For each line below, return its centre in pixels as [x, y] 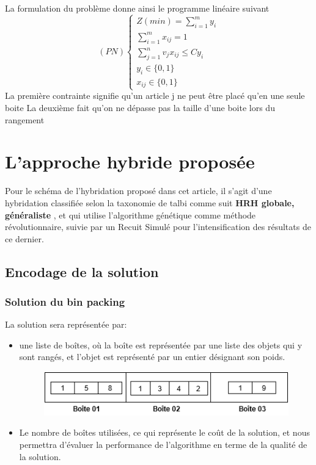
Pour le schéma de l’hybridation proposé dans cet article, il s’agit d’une [138, 191]
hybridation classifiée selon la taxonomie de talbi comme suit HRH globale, [150, 202]
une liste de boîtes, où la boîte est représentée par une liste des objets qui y [161, 344]
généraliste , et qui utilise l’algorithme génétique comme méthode [130, 214]
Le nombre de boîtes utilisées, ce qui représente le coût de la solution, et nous [164, 432]
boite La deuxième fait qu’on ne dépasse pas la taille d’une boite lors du [140, 107]
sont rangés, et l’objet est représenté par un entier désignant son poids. [152, 357]
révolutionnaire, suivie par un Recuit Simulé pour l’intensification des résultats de [158, 227]
